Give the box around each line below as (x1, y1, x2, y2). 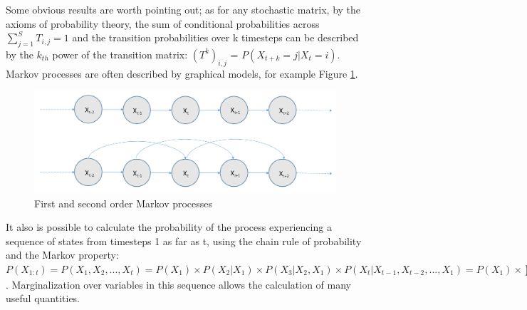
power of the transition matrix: (52, 46, 188, 61)
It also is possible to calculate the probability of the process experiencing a (6, 219, 332, 234)
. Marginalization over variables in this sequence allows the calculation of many (6, 277, 351, 291)
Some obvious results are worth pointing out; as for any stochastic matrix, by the (6, 2, 361, 16)
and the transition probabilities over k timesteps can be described (72, 30, 359, 45)
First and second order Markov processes (34, 195, 213, 210)
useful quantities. (6, 291, 80, 306)
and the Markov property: (6, 247, 119, 262)
